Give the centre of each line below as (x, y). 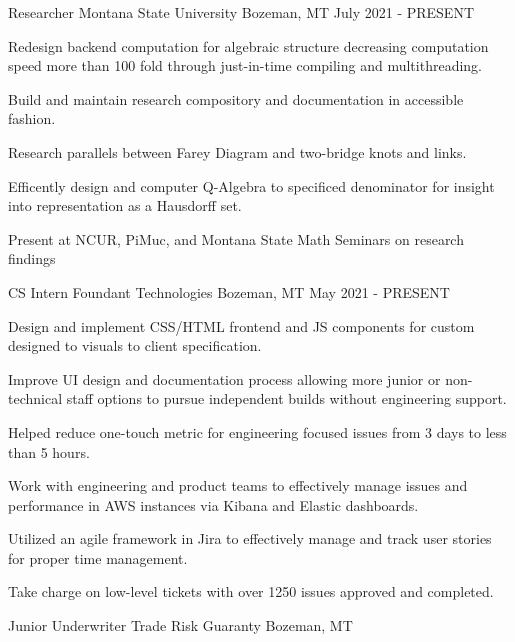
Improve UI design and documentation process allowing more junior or (224, 378)
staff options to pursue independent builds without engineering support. (286, 398)
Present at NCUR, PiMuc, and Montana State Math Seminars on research (236, 238)
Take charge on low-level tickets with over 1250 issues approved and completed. (251, 591)
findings (32, 258)
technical (35, 398)
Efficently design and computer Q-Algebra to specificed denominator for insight (251, 185)
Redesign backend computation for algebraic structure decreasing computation (248, 45)
